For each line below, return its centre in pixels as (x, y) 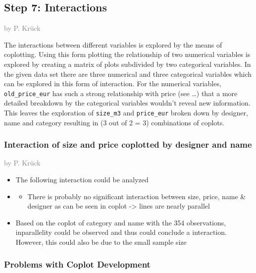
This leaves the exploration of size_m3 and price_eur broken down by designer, (126, 113)
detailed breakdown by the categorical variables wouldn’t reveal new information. (127, 103)
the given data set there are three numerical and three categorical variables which (128, 74)
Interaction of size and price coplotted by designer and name (128, 144)
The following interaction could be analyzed (82, 180)
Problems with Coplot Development (77, 264)
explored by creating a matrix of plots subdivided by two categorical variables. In (128, 64)
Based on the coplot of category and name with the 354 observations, (121, 222)
